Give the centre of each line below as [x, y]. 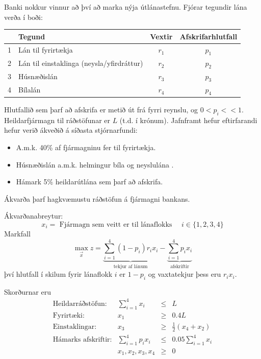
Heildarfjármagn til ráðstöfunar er [57, 120]
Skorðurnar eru [28, 291]
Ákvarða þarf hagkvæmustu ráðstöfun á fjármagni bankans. [97, 198]
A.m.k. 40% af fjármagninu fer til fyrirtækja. [86, 147]
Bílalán [30, 90]
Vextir [161, 36]
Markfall [17, 233]
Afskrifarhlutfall [208, 36]
